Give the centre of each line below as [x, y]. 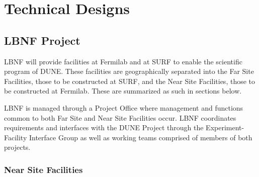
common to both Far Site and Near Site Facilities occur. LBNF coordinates [120, 117]
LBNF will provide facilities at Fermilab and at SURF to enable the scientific [123, 61]
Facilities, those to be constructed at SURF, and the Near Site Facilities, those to [129, 81]
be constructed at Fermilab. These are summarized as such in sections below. [123, 91]
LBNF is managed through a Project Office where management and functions [124, 107]
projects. [17, 147]
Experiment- [225, 127]
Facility [16, 137]
